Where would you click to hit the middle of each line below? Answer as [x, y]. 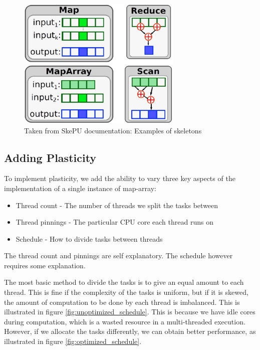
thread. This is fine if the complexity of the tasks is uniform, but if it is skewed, [126, 292]
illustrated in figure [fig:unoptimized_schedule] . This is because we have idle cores [130, 312]
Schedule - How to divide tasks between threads [89, 238]
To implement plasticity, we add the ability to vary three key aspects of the [120, 178]
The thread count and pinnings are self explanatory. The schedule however [118, 255]
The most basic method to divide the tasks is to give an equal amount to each [124, 282]
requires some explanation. [45, 265]
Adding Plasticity [50, 157]
